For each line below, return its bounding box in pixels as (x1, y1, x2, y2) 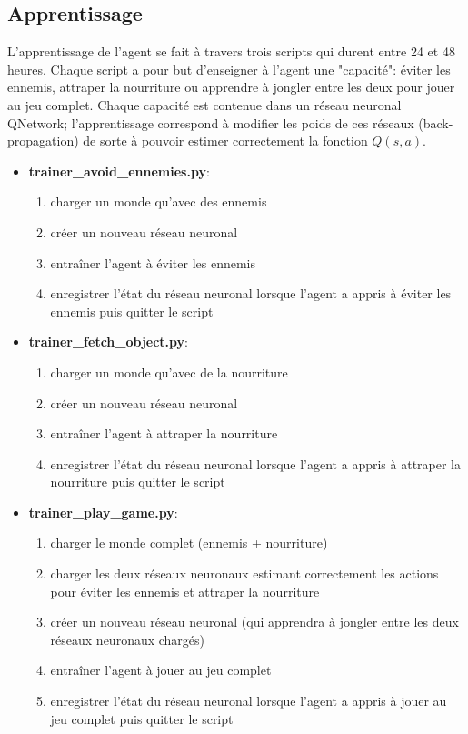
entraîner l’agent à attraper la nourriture (50, 424, 278, 443)
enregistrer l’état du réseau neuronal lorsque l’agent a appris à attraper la (50, 454, 461, 473)
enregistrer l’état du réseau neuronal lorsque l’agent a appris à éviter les (50, 284, 452, 303)
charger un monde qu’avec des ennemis (50, 192, 267, 211)
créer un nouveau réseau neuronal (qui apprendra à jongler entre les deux (50, 612, 459, 631)
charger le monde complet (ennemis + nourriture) (50, 533, 328, 552)
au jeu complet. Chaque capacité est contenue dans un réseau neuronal (7, 95, 402, 114)
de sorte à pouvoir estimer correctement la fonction (83, 131, 368, 150)
